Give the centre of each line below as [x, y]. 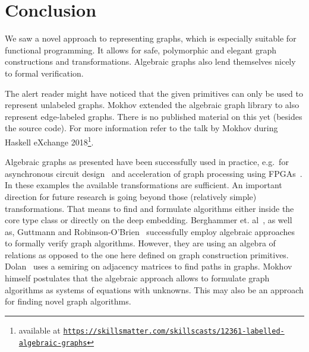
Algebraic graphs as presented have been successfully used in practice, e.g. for [147, 162]
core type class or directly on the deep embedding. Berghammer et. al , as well [149, 220]
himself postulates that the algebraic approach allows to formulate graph [137, 278]
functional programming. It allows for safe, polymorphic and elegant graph [141, 50]
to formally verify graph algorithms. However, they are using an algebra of [140, 243]
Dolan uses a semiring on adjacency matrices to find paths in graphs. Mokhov [149, 266]
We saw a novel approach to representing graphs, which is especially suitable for [151, 38]
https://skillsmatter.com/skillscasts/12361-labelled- [174, 331]
